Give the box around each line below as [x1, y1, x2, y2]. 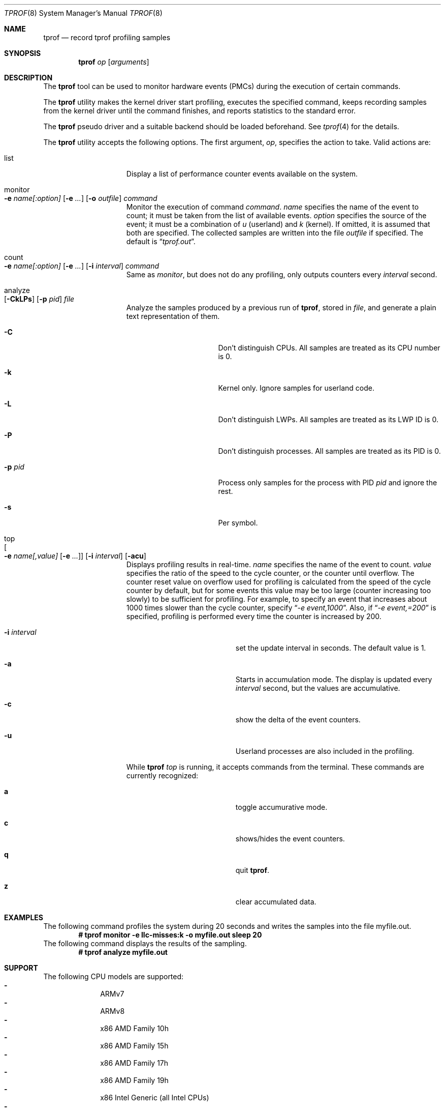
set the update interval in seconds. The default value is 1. [235, 644, 426, 652]
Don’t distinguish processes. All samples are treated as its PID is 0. [218, 447, 441, 455]
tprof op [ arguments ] [78, 57, 149, 66]
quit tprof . [235, 866, 270, 874]
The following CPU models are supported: [43, 972, 184, 981]
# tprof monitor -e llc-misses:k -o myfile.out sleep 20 [78, 930, 262, 939]
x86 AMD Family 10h [100, 1024, 169, 1033]
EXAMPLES [4, 913, 43, 922]
